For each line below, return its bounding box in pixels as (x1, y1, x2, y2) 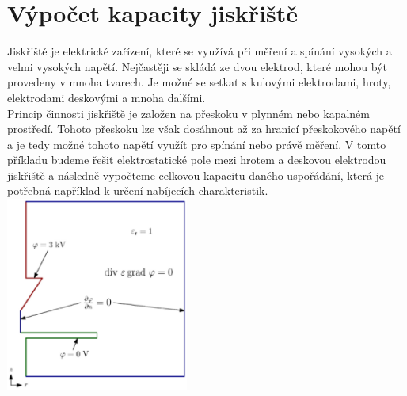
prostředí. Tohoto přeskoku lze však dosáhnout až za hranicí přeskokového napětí (7, 120, 401, 137)
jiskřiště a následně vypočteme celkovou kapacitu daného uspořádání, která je (7, 166, 385, 183)
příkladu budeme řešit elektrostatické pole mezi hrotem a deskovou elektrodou (7, 151, 386, 168)
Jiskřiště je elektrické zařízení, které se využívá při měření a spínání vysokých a (7, 43, 392, 59)
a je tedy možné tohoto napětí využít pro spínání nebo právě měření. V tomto (7, 135, 386, 152)
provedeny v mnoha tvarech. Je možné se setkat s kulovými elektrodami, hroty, (7, 74, 391, 90)
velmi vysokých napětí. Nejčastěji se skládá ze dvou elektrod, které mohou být (7, 58, 387, 74)
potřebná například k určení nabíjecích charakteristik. (7, 182, 268, 199)
